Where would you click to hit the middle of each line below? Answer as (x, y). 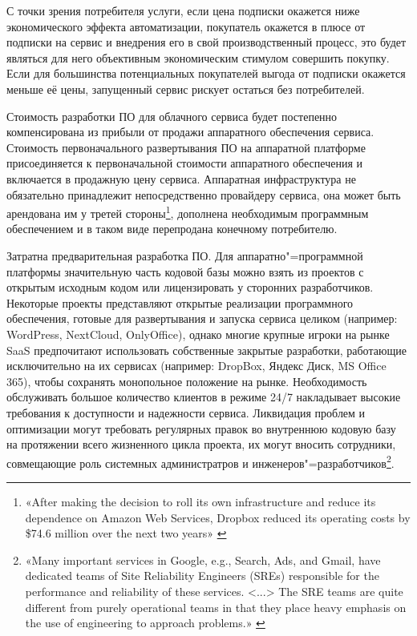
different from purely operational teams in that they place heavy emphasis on (216, 607)
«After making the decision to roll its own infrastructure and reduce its (200, 501)
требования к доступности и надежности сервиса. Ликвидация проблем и (186, 412)
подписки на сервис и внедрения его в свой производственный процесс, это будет (206, 42)
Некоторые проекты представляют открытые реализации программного (180, 302)
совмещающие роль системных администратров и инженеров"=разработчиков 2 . (200, 461)
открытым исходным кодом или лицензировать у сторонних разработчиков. (190, 287)
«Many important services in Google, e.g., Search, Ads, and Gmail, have (203, 560)
